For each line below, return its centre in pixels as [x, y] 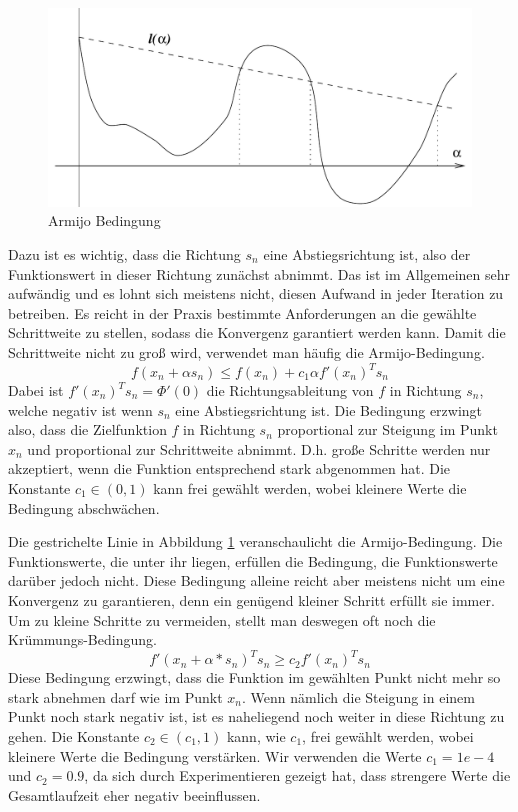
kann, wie [256, 736]
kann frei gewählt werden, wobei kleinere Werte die [310, 487]
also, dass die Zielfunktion [87, 429]
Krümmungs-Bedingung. [82, 639]
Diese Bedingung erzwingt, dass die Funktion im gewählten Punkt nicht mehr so [254, 677]
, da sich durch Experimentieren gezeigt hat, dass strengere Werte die [297, 775]
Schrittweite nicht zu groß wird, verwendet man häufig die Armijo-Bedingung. [246, 351]
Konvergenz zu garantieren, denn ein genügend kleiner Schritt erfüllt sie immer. [251, 599]
